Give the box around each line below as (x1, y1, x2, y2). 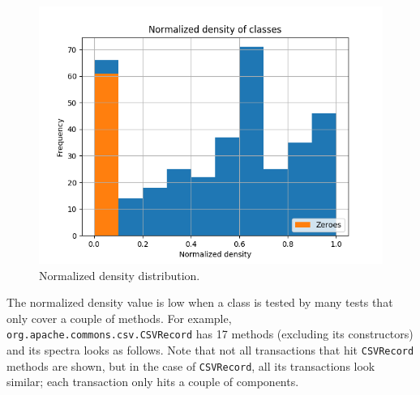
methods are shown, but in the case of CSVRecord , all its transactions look (6, 357, 375, 374)
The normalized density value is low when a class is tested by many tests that (6, 294, 393, 311)
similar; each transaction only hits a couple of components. (6, 373, 299, 390)
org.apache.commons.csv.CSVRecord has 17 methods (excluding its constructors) (6, 325, 414, 342)
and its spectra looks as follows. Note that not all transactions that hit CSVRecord (6, 342, 414, 359)
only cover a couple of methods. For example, (6, 309, 232, 326)
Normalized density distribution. (39, 266, 200, 283)
